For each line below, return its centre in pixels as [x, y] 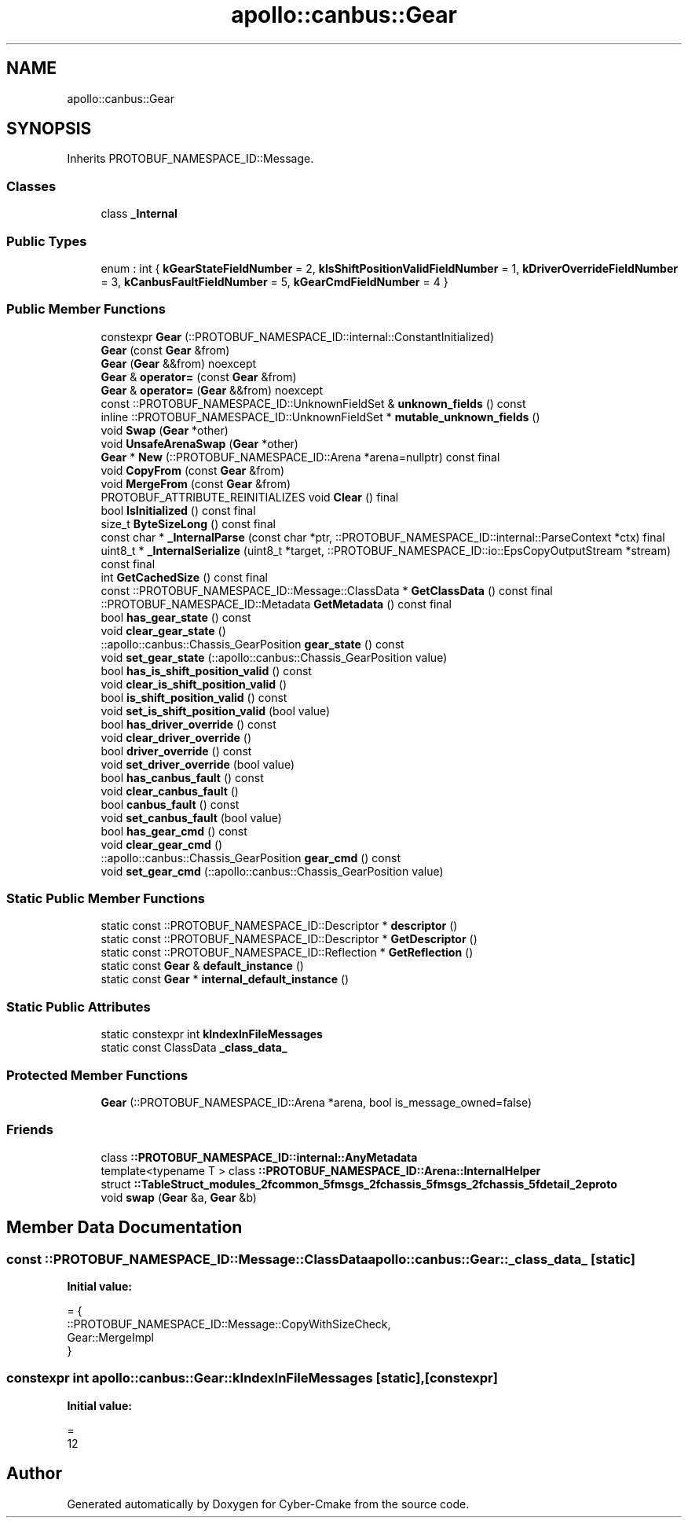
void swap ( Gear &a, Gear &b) [179, 1197]
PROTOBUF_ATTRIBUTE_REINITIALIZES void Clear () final [250, 497]
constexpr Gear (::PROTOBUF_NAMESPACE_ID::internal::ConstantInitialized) [298, 336]
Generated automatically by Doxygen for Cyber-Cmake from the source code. [268, 1504]
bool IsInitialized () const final [178, 510]
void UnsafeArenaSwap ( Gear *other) [199, 443]
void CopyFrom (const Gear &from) [193, 470]
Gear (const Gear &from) [165, 350]
